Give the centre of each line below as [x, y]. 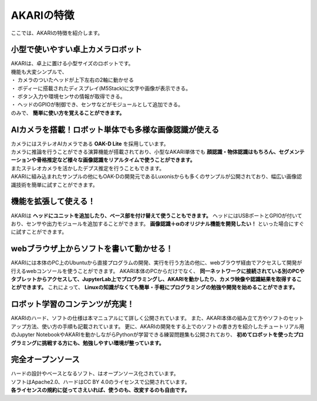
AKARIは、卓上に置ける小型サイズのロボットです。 [72, 63]
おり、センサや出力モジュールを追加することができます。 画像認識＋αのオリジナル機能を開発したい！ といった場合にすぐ [158, 224]
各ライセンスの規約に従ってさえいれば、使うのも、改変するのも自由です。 [100, 390]
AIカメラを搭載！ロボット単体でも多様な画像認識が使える [115, 129]
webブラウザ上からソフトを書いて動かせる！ [92, 249]
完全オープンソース [45, 360]
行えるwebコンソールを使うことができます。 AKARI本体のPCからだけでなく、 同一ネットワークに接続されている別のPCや [158, 271]
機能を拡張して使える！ [53, 202]
